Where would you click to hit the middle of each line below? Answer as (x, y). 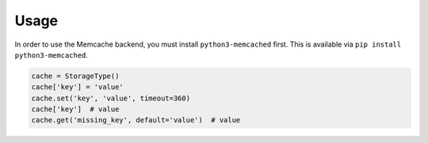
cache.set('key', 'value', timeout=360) (111, 98)
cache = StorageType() (75, 76)
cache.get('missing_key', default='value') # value (136, 120)
